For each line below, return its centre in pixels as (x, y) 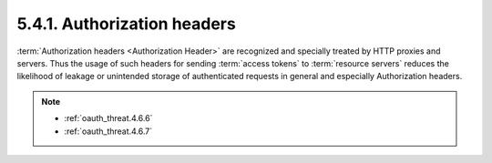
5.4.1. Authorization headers (126, 24)
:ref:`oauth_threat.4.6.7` (108, 131)
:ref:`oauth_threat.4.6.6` (108, 118)
